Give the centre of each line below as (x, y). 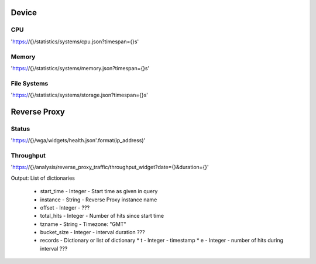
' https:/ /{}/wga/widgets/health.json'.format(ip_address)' (78, 140)
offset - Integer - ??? (65, 207)
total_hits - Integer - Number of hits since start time (102, 216)
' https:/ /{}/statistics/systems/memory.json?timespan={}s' (80, 68)
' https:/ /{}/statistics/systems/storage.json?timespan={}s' (80, 95)
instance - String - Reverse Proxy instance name (99, 200)
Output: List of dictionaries (43, 178)
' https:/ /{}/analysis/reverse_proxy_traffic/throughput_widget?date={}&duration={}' (110, 167)
